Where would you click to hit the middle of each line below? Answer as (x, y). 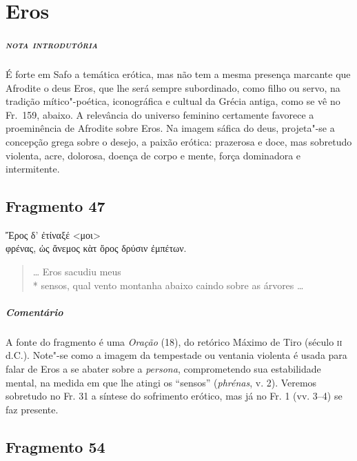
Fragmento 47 (55, 206)
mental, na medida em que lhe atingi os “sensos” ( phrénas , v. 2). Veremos (161, 382)
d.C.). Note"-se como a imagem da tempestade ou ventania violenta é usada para (176, 355)
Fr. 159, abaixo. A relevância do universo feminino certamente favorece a (160, 114)
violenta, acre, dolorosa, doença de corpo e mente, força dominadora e (153, 155)
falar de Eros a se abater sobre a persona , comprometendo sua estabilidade (163, 369)
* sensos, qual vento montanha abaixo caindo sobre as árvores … (168, 285)
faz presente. (32, 409)
